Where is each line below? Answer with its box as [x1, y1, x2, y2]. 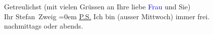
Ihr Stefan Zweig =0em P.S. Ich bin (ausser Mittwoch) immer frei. [4, 11, 210, 21]
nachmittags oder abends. [4, 21, 83, 31]
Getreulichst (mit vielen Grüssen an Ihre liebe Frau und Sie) [4, 1, 191, 11]
